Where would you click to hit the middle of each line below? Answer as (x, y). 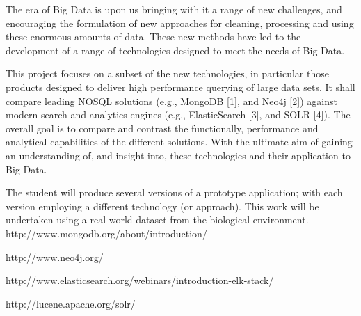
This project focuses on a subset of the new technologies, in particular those (167, 73)
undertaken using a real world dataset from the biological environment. (157, 220)
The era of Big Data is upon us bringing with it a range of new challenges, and (174, 9)
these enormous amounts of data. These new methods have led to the (153, 37)
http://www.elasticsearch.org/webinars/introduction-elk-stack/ (140, 280)
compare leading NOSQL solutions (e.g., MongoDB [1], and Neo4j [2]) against (171, 101)
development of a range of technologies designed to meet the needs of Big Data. (175, 50)
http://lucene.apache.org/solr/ (71, 303)
